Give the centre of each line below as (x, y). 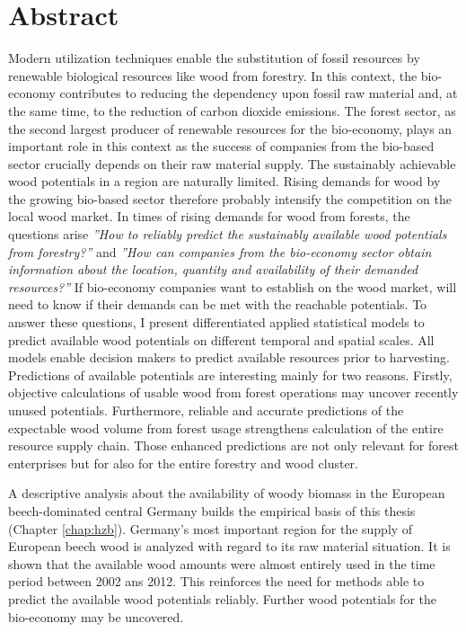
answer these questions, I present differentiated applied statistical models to (216, 322)
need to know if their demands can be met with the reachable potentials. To (218, 304)
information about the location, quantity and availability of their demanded (213, 269)
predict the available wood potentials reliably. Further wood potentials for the (222, 598)
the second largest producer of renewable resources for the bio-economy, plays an (230, 128)
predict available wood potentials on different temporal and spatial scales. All (221, 339)
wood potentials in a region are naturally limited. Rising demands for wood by (224, 181)
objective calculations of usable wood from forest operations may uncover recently (233, 392)
